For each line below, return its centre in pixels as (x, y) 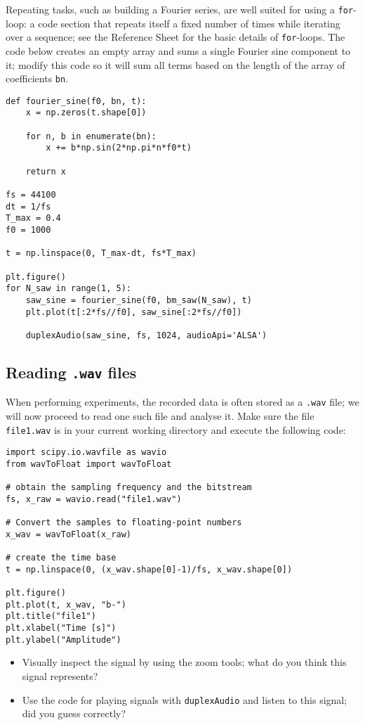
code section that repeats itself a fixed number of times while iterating (189, 23)
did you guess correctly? (74, 713)
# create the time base (61, 558)
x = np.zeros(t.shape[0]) (86, 113)
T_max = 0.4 (33, 218)
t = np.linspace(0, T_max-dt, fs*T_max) (101, 254)
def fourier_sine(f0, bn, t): (76, 101)
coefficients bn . (37, 78)
